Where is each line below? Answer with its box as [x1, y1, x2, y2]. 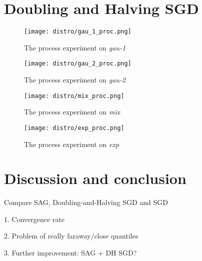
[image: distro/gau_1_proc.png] [24, 28, 131, 35]
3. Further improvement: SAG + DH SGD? [4, 247, 137, 258]
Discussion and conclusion [4, 168, 186, 188]
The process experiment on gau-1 [24, 42, 126, 52]
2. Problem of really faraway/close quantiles [4, 230, 138, 241]
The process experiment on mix [24, 106, 120, 117]
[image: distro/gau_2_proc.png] [24, 60, 131, 67]
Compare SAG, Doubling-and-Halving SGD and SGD [4, 197, 168, 207]
